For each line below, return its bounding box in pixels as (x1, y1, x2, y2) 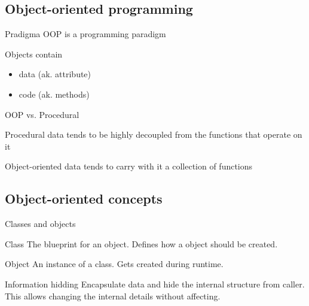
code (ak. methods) (19, 87, 90, 100)
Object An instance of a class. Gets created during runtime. (5, 257, 224, 270)
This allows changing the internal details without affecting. (5, 289, 221, 302)
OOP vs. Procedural (5, 108, 79, 120)
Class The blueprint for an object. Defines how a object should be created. (5, 237, 278, 250)
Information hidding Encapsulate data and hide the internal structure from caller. (5, 277, 305, 290)
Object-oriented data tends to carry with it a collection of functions (5, 160, 253, 172)
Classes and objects (5, 217, 76, 230)
